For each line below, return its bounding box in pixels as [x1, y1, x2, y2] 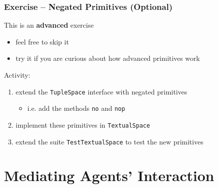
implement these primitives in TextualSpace [15, 119, 150, 130]
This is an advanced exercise [4, 20, 94, 30]
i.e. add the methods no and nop [27, 103, 125, 113]
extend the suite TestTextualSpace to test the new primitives [15, 136, 204, 146]
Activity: [4, 70, 31, 80]
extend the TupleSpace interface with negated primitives [15, 86, 187, 96]
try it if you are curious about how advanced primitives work [15, 53, 200, 63]
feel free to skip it [15, 36, 69, 47]
